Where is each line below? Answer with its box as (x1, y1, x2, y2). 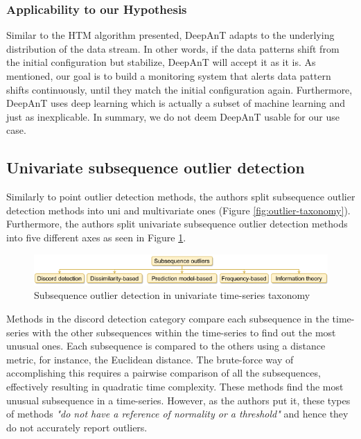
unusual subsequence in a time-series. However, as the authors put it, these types (6, 393, 351, 407)
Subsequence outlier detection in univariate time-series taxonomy (34, 288, 310, 302)
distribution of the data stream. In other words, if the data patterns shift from (6, 41, 340, 55)
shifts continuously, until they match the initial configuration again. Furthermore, (6, 82, 353, 96)
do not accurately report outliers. (6, 420, 148, 434)
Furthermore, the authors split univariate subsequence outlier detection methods (6, 216, 348, 231)
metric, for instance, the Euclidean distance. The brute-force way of (6, 352, 294, 366)
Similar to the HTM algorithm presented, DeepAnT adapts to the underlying (6, 28, 335, 42)
